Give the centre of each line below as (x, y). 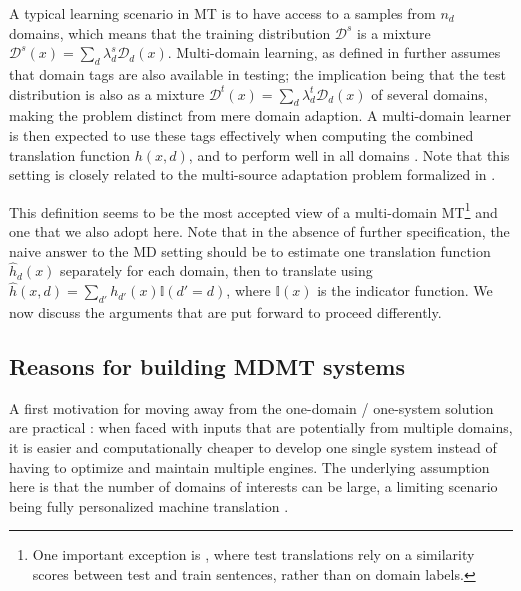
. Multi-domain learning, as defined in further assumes (334, 52)
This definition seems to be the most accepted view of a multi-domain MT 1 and (253, 210)
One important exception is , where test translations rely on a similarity (253, 554)
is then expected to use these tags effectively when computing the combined (241, 134)
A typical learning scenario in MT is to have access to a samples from (222, 13)
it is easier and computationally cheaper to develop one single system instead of (253, 447)
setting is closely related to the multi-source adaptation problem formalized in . (252, 174)
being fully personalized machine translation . (149, 505)
